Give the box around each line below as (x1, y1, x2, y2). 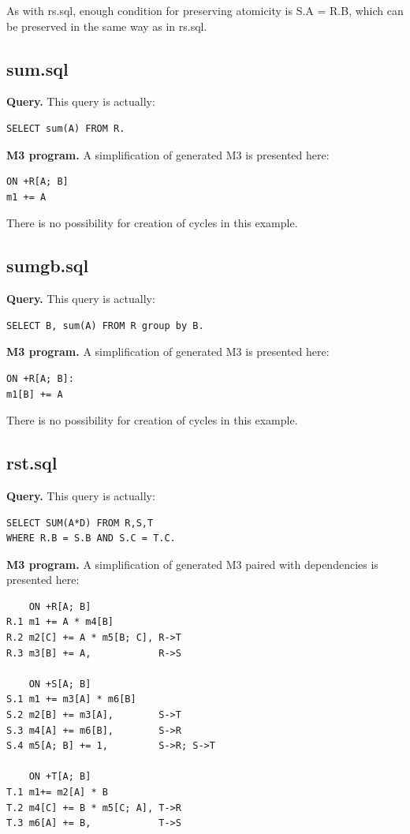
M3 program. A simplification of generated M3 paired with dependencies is (6, 555, 378, 572)
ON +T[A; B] (28, 771, 91, 783)
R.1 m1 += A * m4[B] (6, 616, 114, 628)
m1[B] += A (6, 388, 63, 400)
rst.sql (6, 451, 58, 475)
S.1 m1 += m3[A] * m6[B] (6, 694, 136, 705)
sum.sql (6, 56, 69, 80)
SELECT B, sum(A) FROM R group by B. (6, 320, 204, 331)
